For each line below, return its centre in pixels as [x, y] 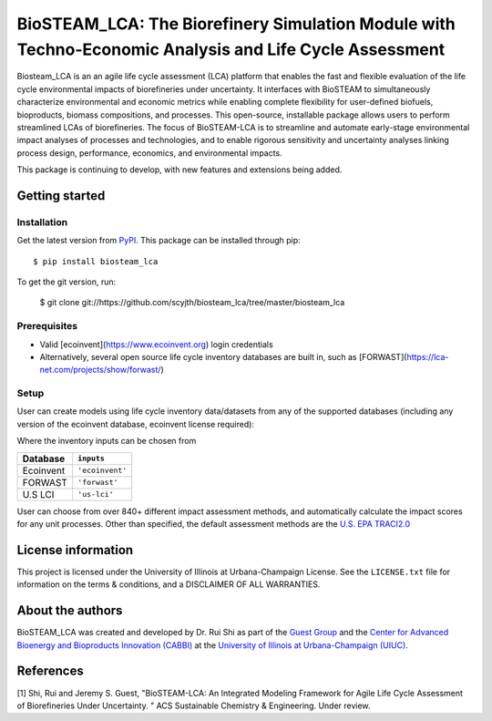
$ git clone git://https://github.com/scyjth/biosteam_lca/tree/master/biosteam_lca [192, 303]
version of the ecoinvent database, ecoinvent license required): [136, 424]
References [50, 671]
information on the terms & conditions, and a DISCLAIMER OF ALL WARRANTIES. [169, 584]
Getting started [61, 196]
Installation [42, 221]
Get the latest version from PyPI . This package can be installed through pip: [159, 241]
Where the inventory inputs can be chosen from [107, 441]
